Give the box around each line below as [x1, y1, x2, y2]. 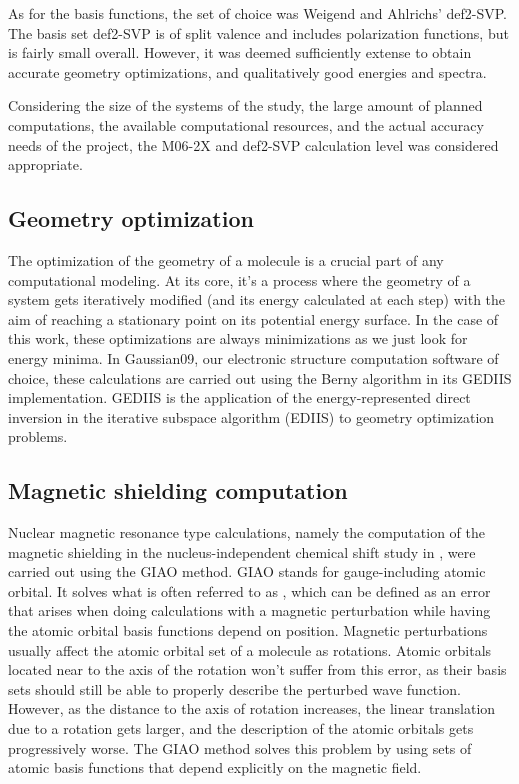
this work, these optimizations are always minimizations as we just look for [8, 328, 468, 349]
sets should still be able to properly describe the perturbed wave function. [8, 678, 461, 699]
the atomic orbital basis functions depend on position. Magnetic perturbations [8, 620, 488, 641]
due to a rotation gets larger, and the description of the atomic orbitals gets [8, 718, 474, 739]
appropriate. [8, 154, 83, 175]
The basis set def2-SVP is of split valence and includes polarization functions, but [8, 22, 509, 43]
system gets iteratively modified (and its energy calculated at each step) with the [8, 289, 506, 310]
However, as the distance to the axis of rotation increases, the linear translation [8, 698, 496, 719]
